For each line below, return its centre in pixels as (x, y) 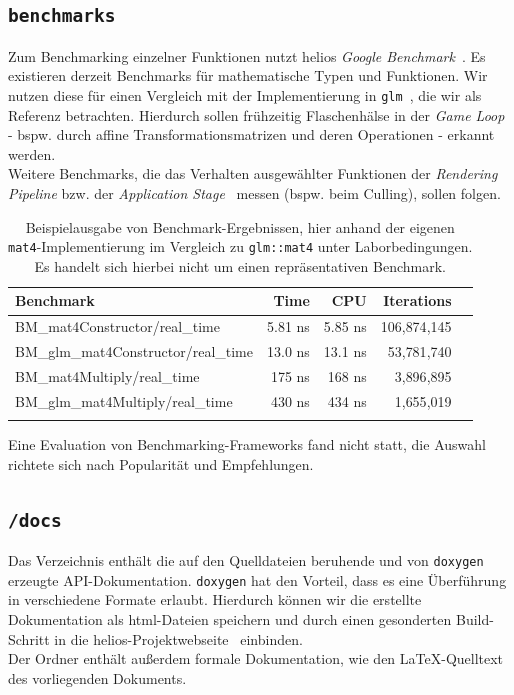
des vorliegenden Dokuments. (97, 677)
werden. (32, 153)
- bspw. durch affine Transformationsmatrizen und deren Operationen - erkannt (251, 134)
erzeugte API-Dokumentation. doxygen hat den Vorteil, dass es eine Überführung (257, 579)
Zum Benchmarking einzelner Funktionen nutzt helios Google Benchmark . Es (247, 55)
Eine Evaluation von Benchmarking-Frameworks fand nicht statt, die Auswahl (247, 444)
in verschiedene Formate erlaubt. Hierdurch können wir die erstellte (215, 599)
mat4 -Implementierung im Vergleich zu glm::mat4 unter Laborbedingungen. (240, 246)
